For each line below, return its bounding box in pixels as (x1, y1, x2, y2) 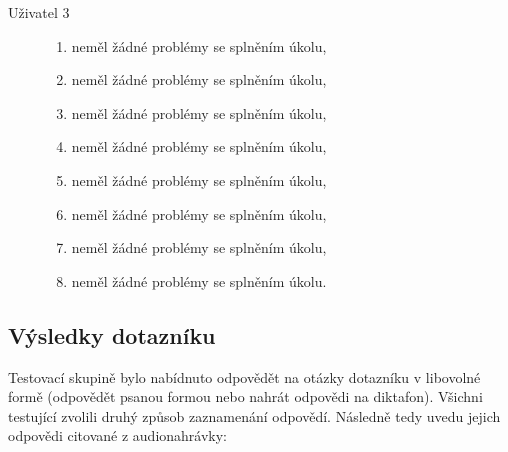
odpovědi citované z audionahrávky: (8, 425, 228, 446)
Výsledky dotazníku (8, 319, 216, 350)
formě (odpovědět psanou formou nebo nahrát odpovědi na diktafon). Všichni (8, 386, 483, 407)
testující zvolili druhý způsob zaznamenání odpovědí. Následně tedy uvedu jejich (8, 405, 501, 426)
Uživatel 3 (8, 2, 70, 22)
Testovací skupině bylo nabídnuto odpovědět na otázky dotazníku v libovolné (8, 366, 481, 387)
